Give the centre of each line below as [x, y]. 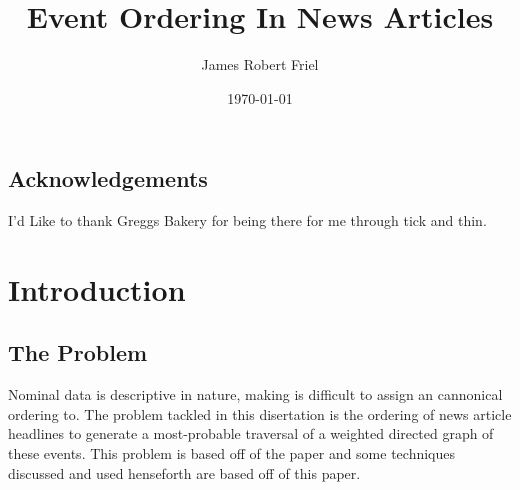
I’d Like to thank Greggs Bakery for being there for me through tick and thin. [247, 220]
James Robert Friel [260, 64]
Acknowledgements [108, 178]
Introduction [97, 288]
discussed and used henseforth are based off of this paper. [184, 472]
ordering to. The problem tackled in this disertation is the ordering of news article [260, 413]
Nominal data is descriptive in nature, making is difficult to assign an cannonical [255, 394]
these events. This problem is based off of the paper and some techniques [232, 453]
